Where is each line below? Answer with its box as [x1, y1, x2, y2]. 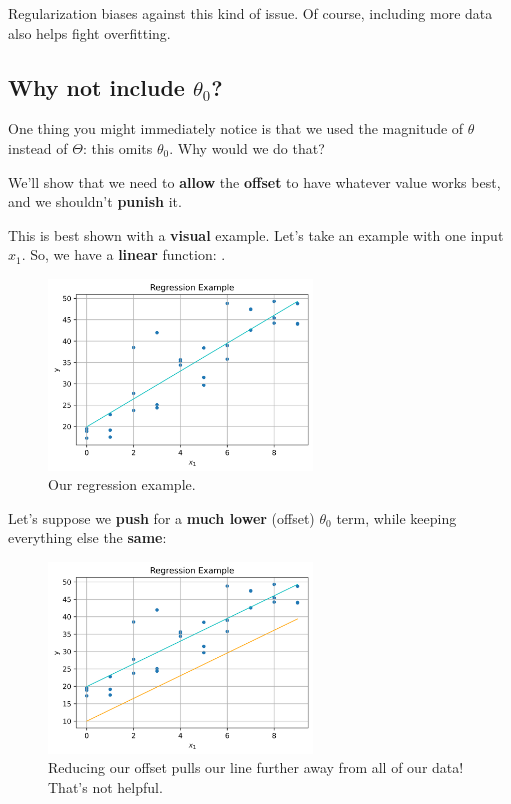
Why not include [8, 71, 185, 102]
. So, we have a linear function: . [21, 244, 226, 265]
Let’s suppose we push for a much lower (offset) [8, 507, 315, 528]
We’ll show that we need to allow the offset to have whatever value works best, [8, 171, 501, 192]
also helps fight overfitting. [8, 22, 171, 43]
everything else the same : [8, 527, 167, 548]
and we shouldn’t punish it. [8, 191, 182, 212]
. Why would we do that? [169, 137, 325, 158]
